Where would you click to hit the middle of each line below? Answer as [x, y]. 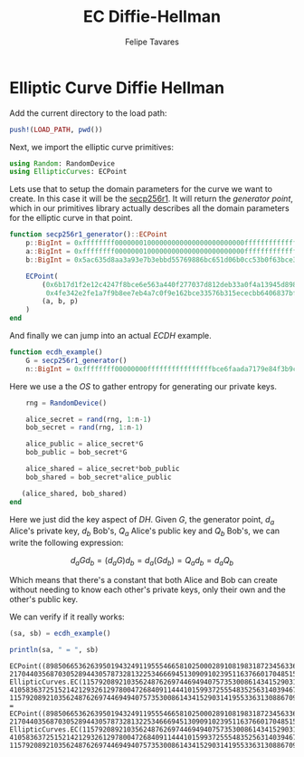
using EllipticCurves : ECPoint [68, 172]
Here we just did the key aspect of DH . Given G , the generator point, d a [142, 520]
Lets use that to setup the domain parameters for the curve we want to [141, 189]
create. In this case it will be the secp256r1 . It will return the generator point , [152, 199]
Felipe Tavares [152, 42]
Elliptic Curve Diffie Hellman [117, 87]
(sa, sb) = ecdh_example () [60, 633]
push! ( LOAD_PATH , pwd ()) [56, 129]
